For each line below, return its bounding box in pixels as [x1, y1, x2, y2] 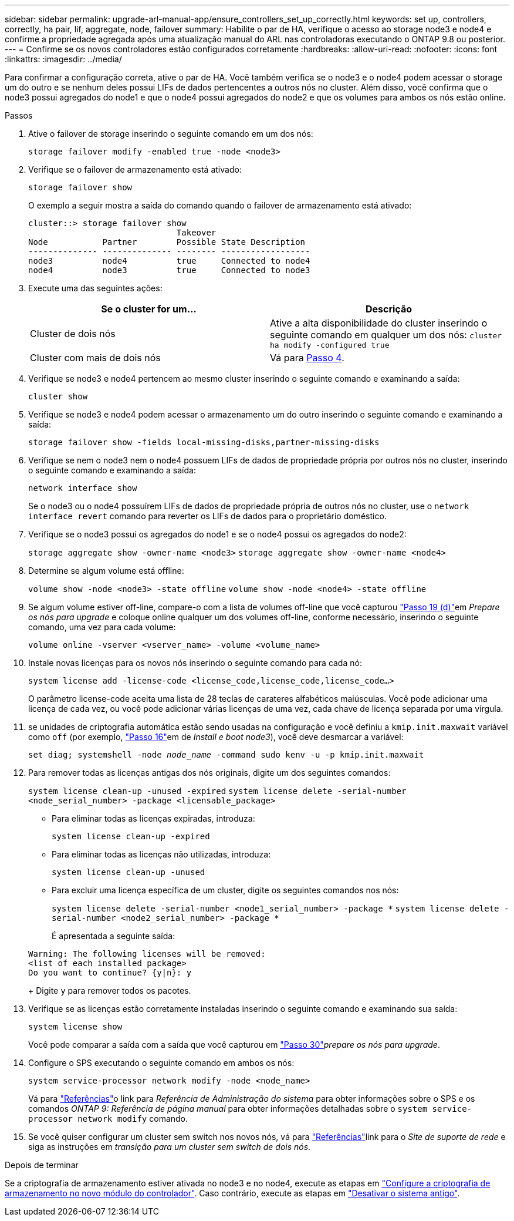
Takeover [176, 228, 217, 237]
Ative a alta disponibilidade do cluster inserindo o [270, 317, 488, 329]
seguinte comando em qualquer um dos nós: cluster [270, 329, 502, 341]
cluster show [28, 392, 88, 401]
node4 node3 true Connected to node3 [28, 265, 310, 275]
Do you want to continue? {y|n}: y [28, 968, 192, 977]
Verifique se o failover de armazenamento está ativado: [28, 164, 242, 174]
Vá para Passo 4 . [270, 352, 344, 364]
